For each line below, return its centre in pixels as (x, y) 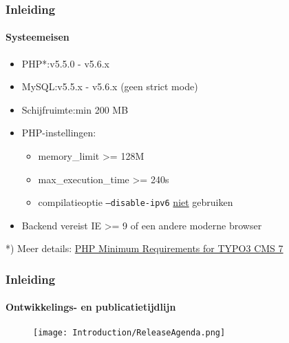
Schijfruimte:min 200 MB (75, 109)
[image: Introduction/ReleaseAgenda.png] (129, 332)
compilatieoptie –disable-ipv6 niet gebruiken (136, 202)
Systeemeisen (38, 37)
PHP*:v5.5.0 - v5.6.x (65, 63)
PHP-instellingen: (59, 133)
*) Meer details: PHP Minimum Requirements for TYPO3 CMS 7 (144, 248)
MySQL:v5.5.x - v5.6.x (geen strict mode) (110, 86)
